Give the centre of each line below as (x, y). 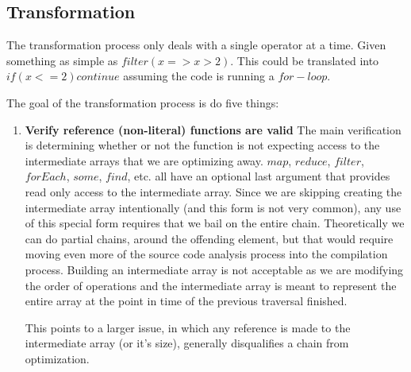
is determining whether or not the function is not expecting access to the (202, 145)
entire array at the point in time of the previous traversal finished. (186, 301)
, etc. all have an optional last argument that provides (259, 176)
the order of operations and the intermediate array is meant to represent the (211, 285)
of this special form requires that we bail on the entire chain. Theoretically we (215, 223)
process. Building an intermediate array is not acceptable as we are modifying (214, 269)
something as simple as (62, 60)
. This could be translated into (305, 60)
